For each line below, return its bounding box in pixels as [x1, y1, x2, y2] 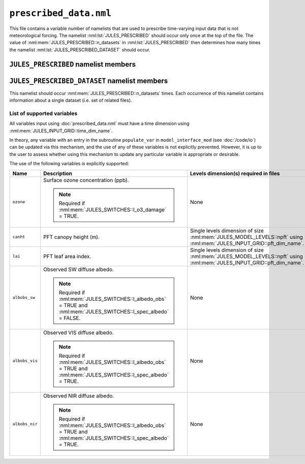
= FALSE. [58, 314, 81, 321]
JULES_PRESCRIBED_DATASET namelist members [9, 76, 168, 85]
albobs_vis [12, 358, 38, 363]
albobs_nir [12, 421, 38, 427]
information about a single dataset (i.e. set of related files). [9, 97, 132, 104]
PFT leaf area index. [43, 253, 91, 260]
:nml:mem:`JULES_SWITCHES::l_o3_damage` [58, 206, 167, 213]
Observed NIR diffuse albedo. [43, 392, 114, 399]
